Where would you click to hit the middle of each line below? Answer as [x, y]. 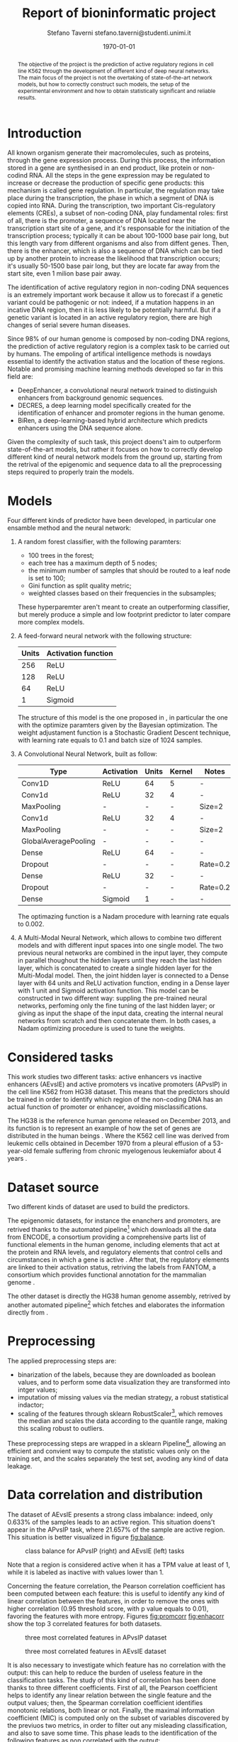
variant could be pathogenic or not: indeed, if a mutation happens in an [111, 303]
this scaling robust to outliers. [61, 1429]
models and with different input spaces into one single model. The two [120, 946]
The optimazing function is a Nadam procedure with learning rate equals [123, 916]
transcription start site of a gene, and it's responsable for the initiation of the [119, 228]
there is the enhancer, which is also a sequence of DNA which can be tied [115, 251]
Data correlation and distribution [105, 1495]
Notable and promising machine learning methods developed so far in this [115, 369]
